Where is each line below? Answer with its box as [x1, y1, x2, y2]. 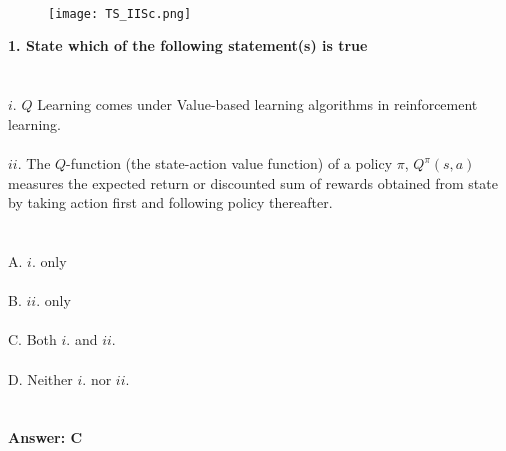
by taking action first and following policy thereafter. [8, 192, 333, 213]
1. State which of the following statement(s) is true [8, 35, 368, 56]
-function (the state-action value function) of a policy [66, 153, 393, 173]
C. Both [8, 329, 57, 350]
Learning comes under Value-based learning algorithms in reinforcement [37, 94, 478, 115]
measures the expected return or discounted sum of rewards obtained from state [8, 172, 498, 193]
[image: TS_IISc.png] [48, 6, 192, 21]
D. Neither [8, 368, 73, 389]
